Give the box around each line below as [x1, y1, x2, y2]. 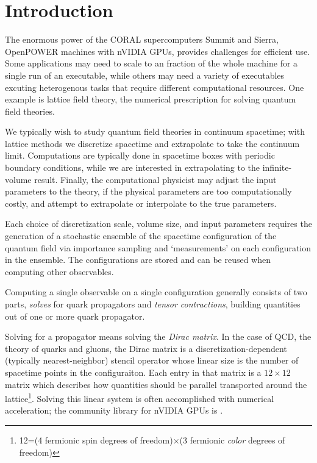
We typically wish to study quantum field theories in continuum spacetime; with [5, 125, 305, 138]
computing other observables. [5, 265, 114, 278]
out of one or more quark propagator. [5, 309, 145, 322]
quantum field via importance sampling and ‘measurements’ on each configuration [5, 241, 312, 254]
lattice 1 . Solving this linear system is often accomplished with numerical [5, 390, 274, 404]
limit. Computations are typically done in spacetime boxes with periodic [5, 149, 275, 162]
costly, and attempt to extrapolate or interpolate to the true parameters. [5, 196, 277, 209]
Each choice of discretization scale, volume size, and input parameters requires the [5, 217, 312, 230]
